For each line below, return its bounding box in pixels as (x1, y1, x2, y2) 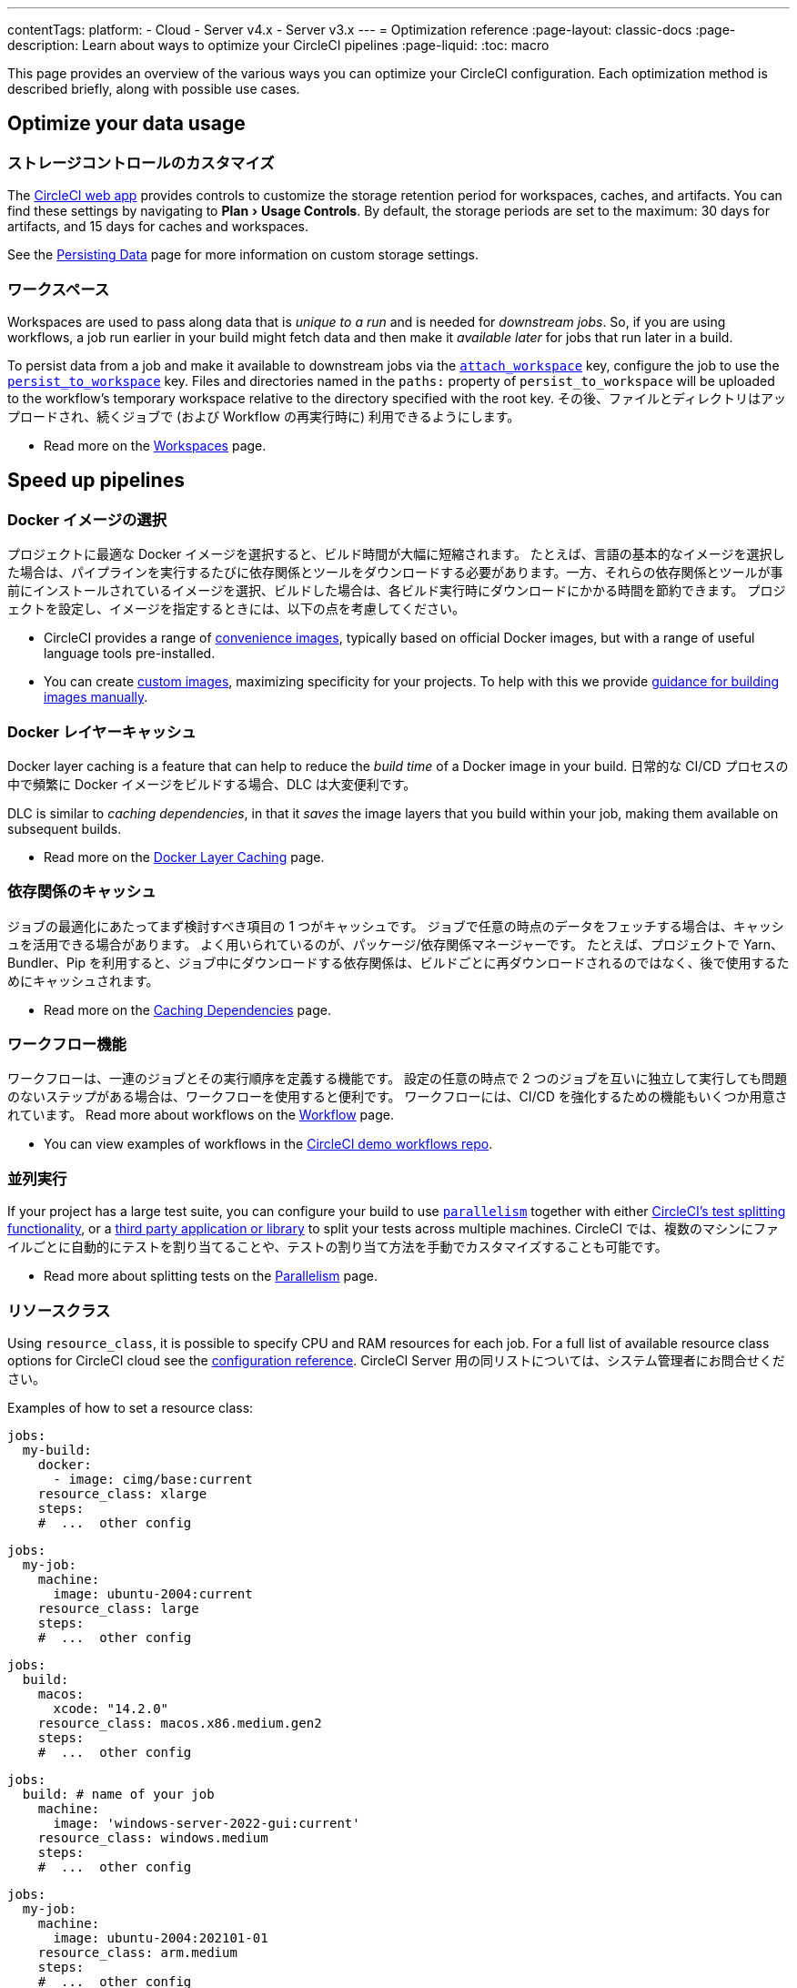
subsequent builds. (7, 820, 122, 837)
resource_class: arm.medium (37, 1944, 237, 1960)
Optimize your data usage (7, 112, 246, 136)
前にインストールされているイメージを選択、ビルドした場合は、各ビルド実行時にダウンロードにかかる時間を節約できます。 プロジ (7, 583, 786, 599)
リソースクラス (7, 1301, 111, 1320)
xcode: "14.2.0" (53, 1700, 169, 1716)
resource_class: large (37, 1600, 199, 1616)
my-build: (22, 1442, 92, 1457)
